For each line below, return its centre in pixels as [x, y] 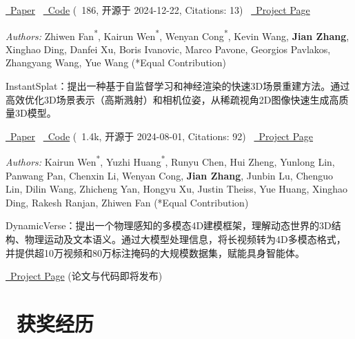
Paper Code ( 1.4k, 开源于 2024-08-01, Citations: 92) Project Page [162, 136]
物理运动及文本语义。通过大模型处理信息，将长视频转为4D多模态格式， [185, 239]
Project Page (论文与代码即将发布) [86, 276]
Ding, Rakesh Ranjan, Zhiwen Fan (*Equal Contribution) [127, 202]
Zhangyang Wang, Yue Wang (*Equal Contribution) [116, 62]
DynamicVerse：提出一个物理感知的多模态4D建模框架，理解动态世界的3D [169, 225]
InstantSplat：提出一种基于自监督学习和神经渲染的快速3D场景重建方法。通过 [178, 86]
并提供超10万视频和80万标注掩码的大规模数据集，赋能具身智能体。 [155, 252]
